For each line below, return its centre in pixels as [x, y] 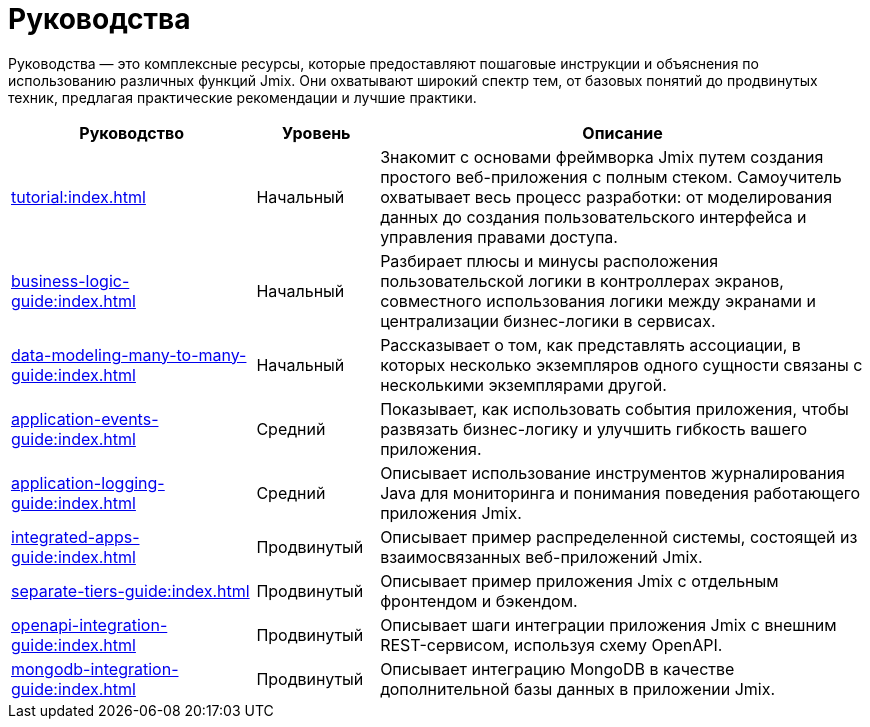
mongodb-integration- [95, 668]
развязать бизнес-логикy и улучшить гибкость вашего [594, 428]
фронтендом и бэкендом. [479, 600]
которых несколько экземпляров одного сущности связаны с [621, 364]
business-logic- [70, 280]
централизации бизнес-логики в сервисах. [548, 320]
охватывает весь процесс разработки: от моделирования [606, 196]
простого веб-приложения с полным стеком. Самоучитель [611, 176]
